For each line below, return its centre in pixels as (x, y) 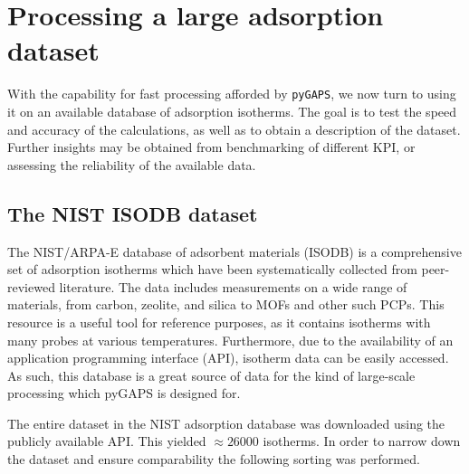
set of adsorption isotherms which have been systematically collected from (212, 269)
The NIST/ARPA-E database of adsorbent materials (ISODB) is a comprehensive (234, 251)
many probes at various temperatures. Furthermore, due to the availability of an (230, 340)
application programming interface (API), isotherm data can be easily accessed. (228, 358)
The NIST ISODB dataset (133, 213)
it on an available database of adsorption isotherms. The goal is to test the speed (232, 111)
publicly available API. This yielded (107, 441)
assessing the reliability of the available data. (132, 164)
